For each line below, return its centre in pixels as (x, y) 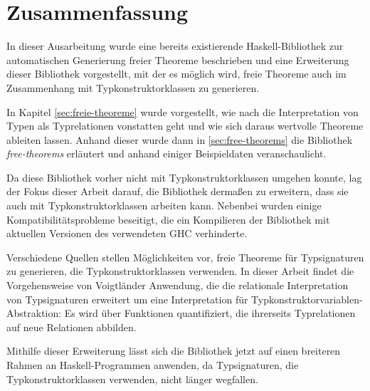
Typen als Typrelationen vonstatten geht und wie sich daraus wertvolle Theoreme (185, 126)
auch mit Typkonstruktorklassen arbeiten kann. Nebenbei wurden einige (164, 205)
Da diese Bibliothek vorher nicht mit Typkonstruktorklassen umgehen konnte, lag (184, 177)
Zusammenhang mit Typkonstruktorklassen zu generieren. (133, 87)
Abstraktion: (34, 313)
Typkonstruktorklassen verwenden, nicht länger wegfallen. (132, 379)
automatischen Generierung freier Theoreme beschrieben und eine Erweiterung (178, 59)
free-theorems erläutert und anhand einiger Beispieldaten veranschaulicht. (166, 153)
